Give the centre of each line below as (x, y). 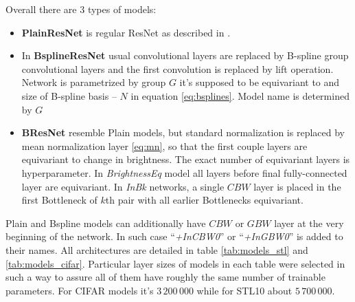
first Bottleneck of (59, 200)
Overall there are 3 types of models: (81, 9)
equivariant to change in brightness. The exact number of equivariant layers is (186, 159)
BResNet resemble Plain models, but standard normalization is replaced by (183, 132)
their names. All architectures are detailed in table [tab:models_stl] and (157, 249)
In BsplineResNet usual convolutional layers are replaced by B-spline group (185, 55)
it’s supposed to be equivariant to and (260, 82)
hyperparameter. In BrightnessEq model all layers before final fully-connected (184, 172)
